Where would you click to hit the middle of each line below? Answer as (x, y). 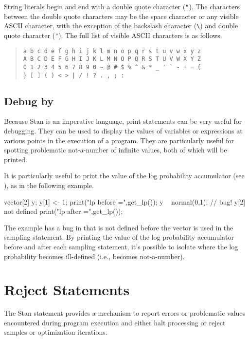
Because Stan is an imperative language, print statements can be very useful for (123, 121)
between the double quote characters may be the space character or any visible (121, 16)
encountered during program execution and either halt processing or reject (115, 322)
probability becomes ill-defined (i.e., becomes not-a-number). (94, 256)
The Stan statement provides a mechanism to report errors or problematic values (125, 313)
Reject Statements (67, 290)
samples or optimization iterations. (56, 332)
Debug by (29, 101)
